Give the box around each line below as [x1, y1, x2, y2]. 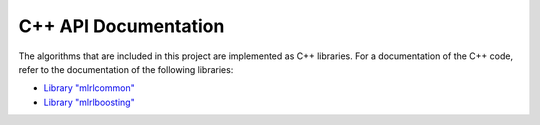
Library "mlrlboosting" [43, 96, 135, 108]
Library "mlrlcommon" [43, 82, 135, 94]
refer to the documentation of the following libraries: [18, 63, 234, 75]
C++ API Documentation [18, 15, 225, 37]
